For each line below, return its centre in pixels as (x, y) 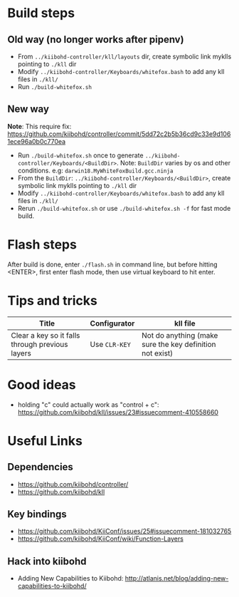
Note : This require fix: (39, 126)
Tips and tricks (52, 300)
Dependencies (40, 467)
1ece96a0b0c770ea (37, 141)
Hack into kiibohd (47, 561)
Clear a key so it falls (46, 335)
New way (28, 109)
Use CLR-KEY (111, 344)
